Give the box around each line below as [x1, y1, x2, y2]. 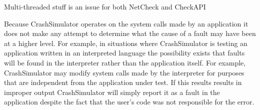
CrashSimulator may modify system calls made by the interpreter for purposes [4, 67, 244, 77]
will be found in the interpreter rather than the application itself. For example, [4, 57, 246, 67]
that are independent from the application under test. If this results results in [4, 77, 242, 87]
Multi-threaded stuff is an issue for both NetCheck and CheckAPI [4, 1, 206, 11]
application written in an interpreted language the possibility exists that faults [4, 47, 245, 58]
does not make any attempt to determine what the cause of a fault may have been [4, 28, 256, 38]
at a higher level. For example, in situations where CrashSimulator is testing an [4, 37, 247, 48]
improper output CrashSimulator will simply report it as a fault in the [4, 86, 220, 97]
